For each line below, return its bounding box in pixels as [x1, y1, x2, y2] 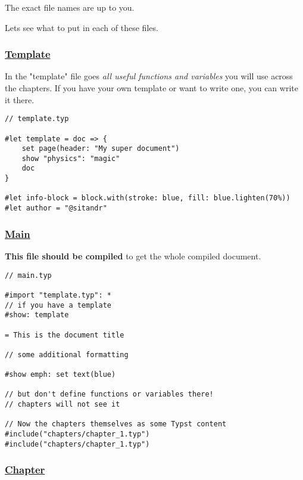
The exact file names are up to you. [5, 1, 135, 13]
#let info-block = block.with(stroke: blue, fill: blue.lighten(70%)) [5, 194, 290, 203]
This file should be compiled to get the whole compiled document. [5, 249, 261, 262]
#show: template [5, 311, 69, 320]
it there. [5, 93, 35, 106]
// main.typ [5, 271, 52, 280]
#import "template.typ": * [5, 290, 111, 299]
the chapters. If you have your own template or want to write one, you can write [5, 82, 298, 94]
